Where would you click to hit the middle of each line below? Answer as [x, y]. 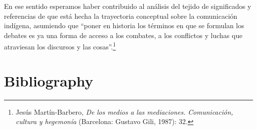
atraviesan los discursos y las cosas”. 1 [60, 46]
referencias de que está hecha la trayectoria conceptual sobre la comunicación [121, 16]
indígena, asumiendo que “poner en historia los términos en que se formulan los [124, 25]
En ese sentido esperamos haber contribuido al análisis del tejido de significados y [128, 6]
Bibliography [49, 80]
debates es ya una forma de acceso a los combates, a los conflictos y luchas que [123, 35]
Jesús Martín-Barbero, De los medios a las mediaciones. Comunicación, [124, 111]
